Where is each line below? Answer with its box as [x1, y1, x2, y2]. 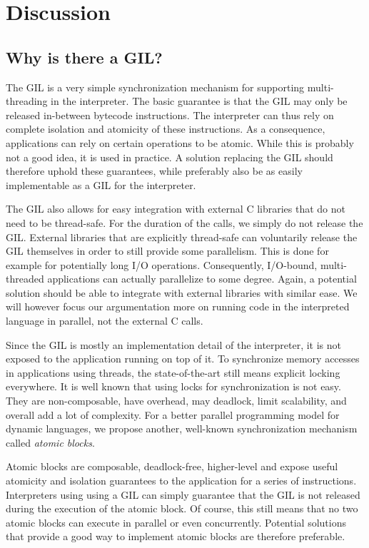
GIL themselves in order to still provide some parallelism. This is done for [6, 243, 329, 258]
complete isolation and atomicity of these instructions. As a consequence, [6, 121, 325, 136]
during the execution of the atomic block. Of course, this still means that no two [6, 501, 358, 516]
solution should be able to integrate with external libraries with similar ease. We [6, 285, 358, 300]
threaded [6, 271, 44, 286]
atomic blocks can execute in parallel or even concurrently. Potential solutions [6, 514, 346, 529]
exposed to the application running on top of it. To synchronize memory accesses [6, 351, 360, 366]
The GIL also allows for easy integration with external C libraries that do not [6, 201, 346, 216]
